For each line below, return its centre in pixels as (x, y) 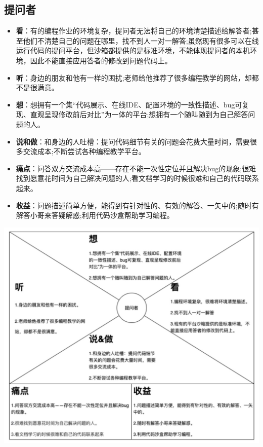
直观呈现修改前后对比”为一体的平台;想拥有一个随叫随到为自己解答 (139, 114)
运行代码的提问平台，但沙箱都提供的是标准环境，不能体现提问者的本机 (133, 50)
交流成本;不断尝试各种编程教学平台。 (84, 151)
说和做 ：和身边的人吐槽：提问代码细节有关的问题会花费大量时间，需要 (133, 141)
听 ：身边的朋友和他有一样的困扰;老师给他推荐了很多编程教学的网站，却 (134, 77)
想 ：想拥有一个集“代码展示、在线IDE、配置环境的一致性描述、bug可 (129, 104)
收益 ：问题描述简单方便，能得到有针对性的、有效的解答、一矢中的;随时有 (137, 205)
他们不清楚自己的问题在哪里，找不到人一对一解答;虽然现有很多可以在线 (141, 40)
